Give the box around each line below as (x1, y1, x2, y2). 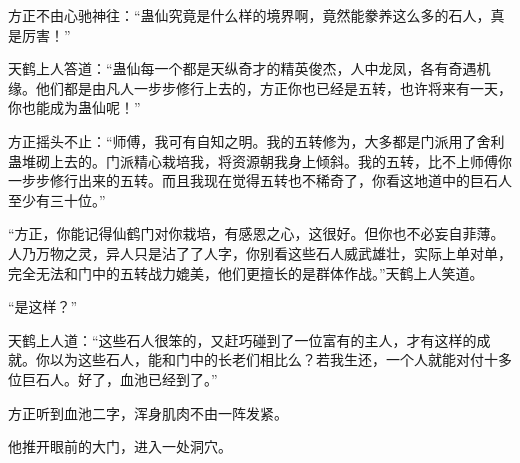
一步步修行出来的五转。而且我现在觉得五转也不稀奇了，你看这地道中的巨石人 (8, 170, 512, 191)
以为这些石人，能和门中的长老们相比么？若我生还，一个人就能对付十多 (49, 349, 512, 370)
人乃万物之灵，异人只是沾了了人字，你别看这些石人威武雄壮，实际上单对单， (8, 242, 512, 263)
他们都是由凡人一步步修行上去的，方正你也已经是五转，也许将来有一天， (35, 77, 512, 98)
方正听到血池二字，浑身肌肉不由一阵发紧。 (8, 402, 288, 423)
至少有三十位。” (8, 189, 106, 210)
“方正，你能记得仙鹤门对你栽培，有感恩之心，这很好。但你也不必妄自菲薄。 (8, 223, 505, 244)
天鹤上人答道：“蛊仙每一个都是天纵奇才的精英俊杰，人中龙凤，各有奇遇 (8, 58, 477, 79)
